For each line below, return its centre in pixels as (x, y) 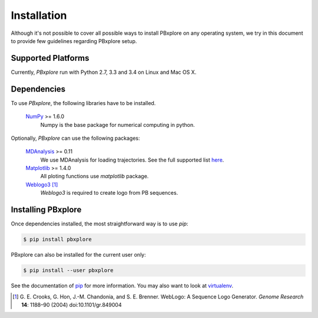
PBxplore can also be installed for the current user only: (79, 255)
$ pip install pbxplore (58, 240)
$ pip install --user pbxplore (69, 271)
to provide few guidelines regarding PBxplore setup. (74, 41)
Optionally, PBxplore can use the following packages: (75, 138)
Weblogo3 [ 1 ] (42, 184)
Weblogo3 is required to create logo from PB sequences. (109, 193)
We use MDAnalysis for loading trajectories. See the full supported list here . (132, 160)
